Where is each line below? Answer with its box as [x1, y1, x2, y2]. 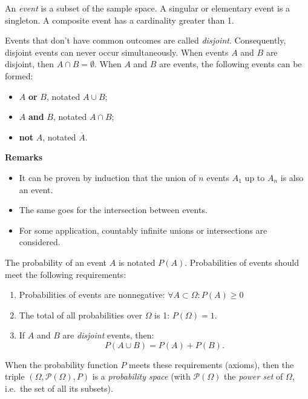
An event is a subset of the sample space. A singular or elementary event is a [5, 2, 290, 14]
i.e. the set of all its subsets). [5, 382, 113, 395]
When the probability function [5, 358, 118, 371]
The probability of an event [5, 256, 107, 268]
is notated [118, 256, 156, 268]
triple [5, 370, 25, 383]
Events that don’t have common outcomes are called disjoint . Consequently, [5, 34, 286, 47]
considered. [19, 236, 61, 248]
